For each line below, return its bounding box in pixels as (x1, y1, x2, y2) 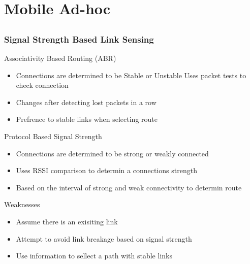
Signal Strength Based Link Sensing (4, 32, 154, 45)
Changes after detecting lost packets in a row (16, 96, 157, 107)
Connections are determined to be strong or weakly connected (16, 148, 209, 158)
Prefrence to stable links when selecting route (16, 114, 158, 124)
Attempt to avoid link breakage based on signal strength (16, 233, 192, 244)
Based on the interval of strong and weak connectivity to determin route (16, 182, 242, 192)
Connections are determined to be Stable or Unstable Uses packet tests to (16, 70, 246, 80)
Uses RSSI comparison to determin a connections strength (16, 165, 197, 176)
